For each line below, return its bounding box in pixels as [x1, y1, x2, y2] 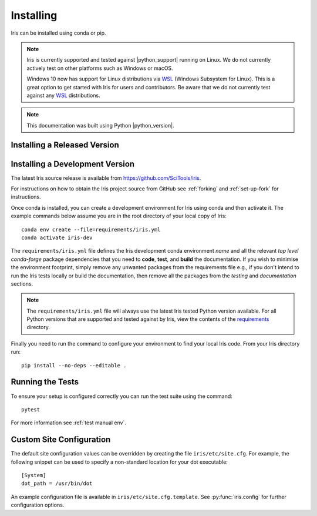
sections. [11, 280, 33, 287]
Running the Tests [11, 377, 79, 387]
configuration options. [11, 501, 65, 508]
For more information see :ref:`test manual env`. [11, 419, 126, 426]
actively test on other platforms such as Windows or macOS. [26, 65, 173, 72]
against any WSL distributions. [26, 92, 100, 99]
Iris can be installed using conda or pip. [11, 29, 106, 36]
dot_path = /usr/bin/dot [21, 480, 93, 487]
